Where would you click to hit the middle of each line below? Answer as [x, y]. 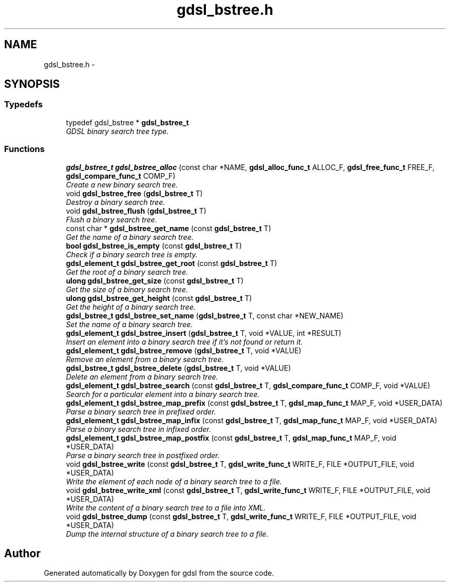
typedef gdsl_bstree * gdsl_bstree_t [127, 122]
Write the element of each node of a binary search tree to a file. [174, 481]
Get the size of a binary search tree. [127, 289]
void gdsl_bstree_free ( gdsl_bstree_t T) [134, 193]
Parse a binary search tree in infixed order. [138, 429]
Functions [24, 149]
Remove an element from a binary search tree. [145, 359]
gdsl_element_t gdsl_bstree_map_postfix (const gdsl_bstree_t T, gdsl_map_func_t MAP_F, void [231, 438]
